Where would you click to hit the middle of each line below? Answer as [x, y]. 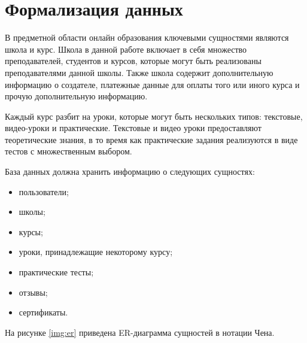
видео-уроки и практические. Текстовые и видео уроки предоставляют [133, 128]
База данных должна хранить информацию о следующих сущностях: [130, 171]
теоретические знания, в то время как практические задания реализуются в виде [151, 139]
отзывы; [33, 292]
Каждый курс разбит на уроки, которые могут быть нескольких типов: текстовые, [154, 116]
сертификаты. [43, 312]
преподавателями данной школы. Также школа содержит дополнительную [139, 72]
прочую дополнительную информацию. [76, 96]
